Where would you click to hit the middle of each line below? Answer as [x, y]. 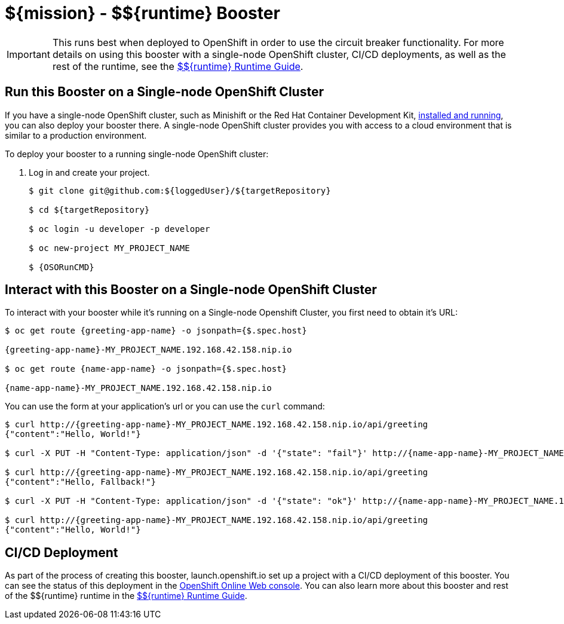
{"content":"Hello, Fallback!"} [80, 482]
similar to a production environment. [76, 135]
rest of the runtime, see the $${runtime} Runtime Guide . [178, 66]
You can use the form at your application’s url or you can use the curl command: [165, 406]
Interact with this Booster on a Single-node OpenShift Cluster [191, 290]
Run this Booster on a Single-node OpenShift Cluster [164, 92]
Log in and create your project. [89, 172]
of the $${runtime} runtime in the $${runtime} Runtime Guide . [126, 596]
